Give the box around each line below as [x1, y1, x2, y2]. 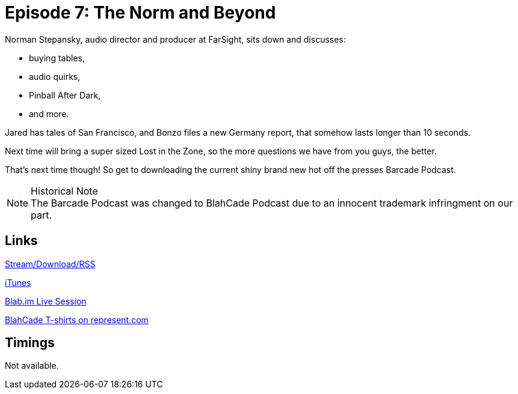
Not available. [5, 360, 59, 371]
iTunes [5, 277, 31, 288]
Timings [5, 335, 55, 351]
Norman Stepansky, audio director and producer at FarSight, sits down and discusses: [5, 34, 346, 44]
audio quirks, [29, 71, 81, 82]
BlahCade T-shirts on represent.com [5, 314, 149, 325]
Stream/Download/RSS [5, 258, 96, 269]
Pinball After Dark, [29, 89, 101, 100]
